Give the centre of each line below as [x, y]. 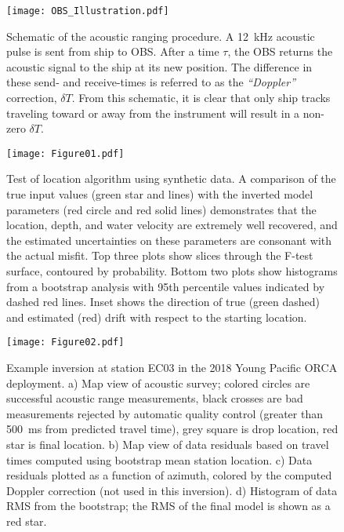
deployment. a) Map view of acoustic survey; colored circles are [158, 383]
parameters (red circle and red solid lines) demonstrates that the [161, 209]
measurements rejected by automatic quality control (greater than [165, 413]
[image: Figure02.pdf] [65, 343]
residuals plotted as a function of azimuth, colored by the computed [169, 475]
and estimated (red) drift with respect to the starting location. [157, 317]
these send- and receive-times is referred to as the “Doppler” [151, 82]
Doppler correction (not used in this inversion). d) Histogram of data [172, 490]
